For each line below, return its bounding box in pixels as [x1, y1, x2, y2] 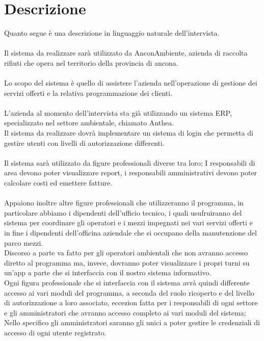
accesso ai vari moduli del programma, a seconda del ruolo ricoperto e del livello [4, 287, 254, 298]
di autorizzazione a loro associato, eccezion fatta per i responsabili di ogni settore [4, 297, 258, 308]
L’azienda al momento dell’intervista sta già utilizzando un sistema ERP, [4, 107, 232, 118]
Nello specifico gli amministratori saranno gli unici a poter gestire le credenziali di [4, 317, 260, 328]
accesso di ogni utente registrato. [4, 327, 107, 337]
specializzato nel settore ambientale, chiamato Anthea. [4, 117, 174, 128]
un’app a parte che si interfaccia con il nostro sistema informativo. [4, 267, 212, 278]
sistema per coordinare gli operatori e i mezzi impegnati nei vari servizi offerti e [4, 217, 253, 228]
